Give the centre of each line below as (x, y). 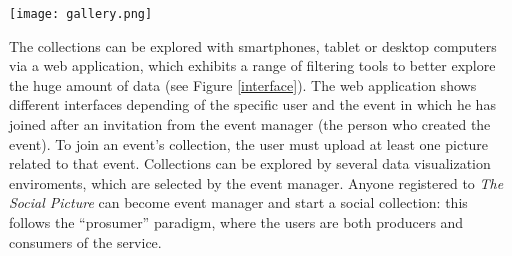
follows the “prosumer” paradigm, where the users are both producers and (236, 222)
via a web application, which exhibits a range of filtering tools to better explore (252, 65)
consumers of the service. (85, 241)
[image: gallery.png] (81, 14)
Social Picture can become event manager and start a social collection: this (238, 202)
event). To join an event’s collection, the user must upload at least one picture (249, 143)
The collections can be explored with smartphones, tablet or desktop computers (253, 45)
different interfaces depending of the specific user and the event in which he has (252, 104)
